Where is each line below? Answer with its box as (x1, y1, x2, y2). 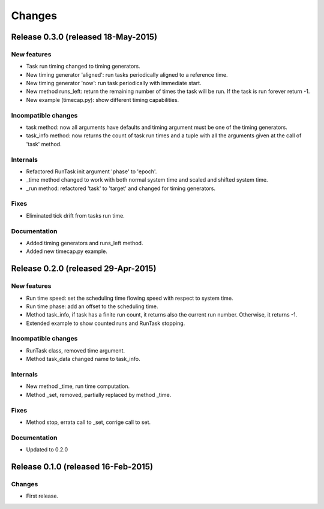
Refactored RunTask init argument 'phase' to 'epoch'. (26, 168, 157, 175)
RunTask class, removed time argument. (26, 347, 125, 354)
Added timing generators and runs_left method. (26, 240, 143, 246)
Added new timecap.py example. (26, 248, 107, 255)
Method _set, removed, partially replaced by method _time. (26, 391, 172, 398)
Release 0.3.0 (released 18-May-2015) (11, 32, 158, 42)
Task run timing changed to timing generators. (26, 63, 140, 70)
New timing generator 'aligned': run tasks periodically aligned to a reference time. (26, 71, 228, 78)
